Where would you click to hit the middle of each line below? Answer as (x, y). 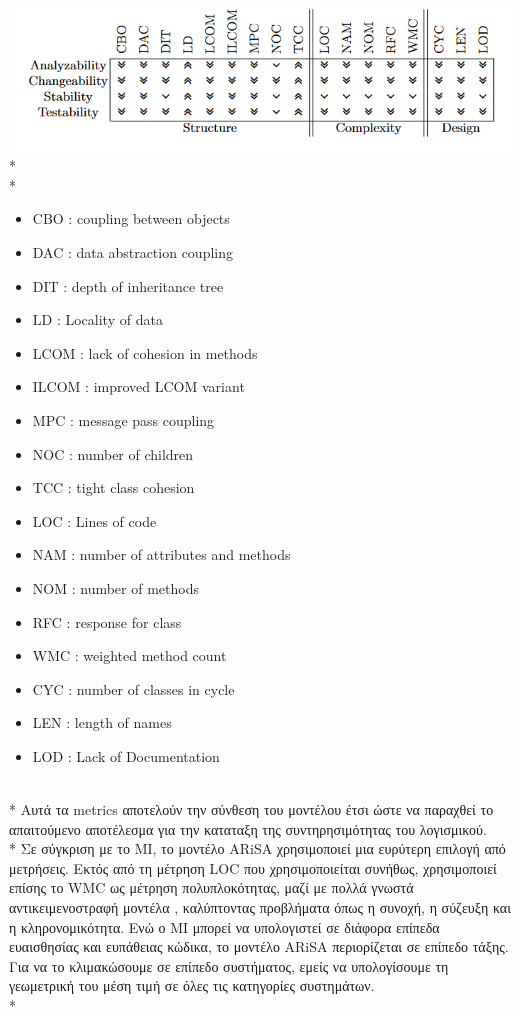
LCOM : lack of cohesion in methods (145, 352)
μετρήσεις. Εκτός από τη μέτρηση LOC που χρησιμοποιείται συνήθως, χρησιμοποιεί (253, 867)
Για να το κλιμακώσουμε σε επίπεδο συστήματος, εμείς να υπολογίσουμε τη (229, 965)
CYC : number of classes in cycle (133, 688)
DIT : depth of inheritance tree (128, 285)
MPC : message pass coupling (123, 419)
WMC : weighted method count (129, 655)
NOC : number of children (113, 453)
